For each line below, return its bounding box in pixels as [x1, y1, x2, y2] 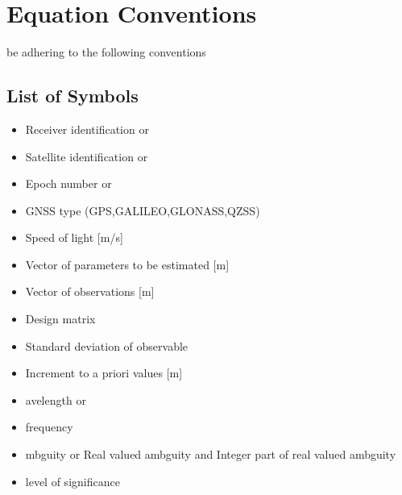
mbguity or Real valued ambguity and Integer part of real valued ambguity [25, 446, 396, 463]
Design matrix [25, 310, 96, 327]
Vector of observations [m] [25, 283, 155, 300]
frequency [25, 418, 73, 435]
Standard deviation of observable [25, 337, 189, 354]
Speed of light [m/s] [25, 229, 123, 246]
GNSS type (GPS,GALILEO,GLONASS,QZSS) [25, 202, 260, 218]
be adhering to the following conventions [6, 44, 206, 60]
